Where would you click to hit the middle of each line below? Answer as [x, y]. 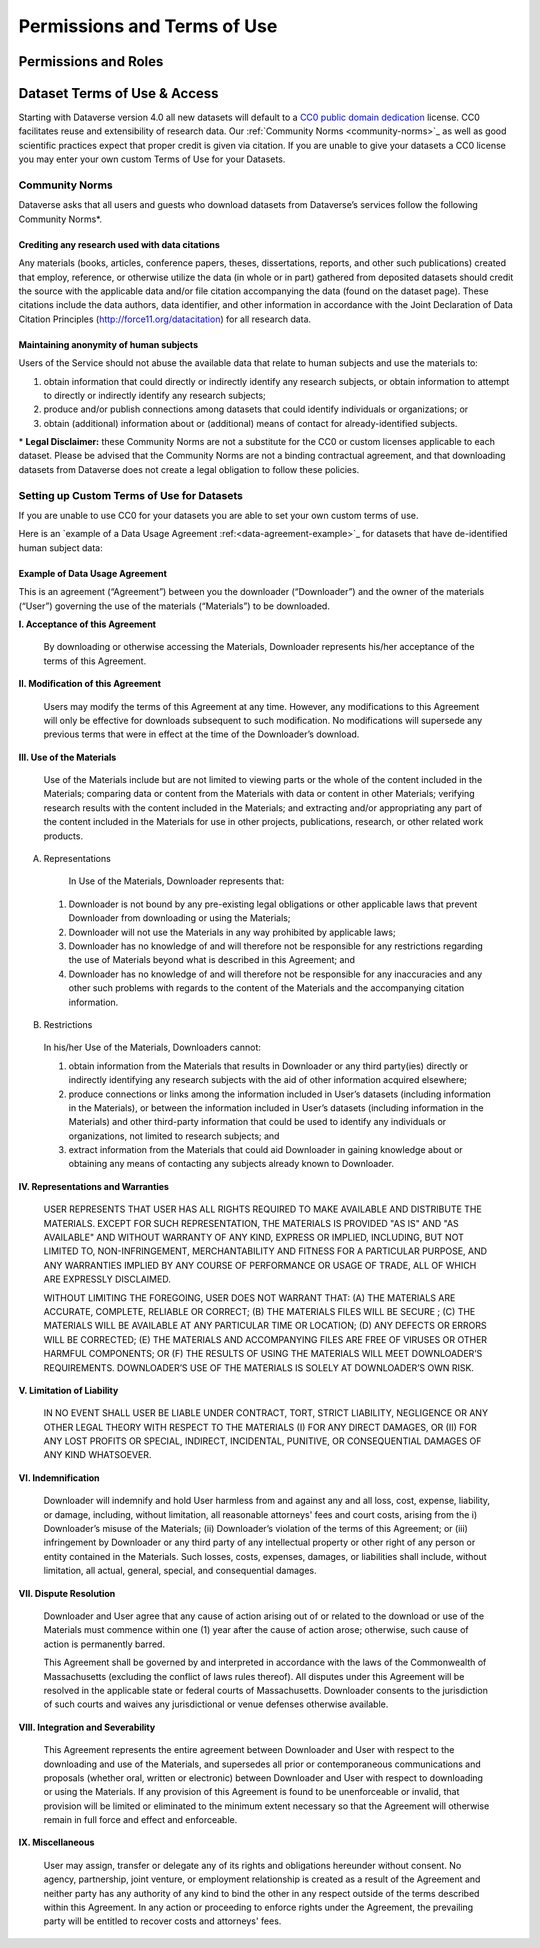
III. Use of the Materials [67, 757]
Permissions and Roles [91, 61]
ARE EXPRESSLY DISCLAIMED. [107, 1279]
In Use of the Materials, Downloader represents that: [176, 881]
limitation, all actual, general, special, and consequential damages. [180, 1571]
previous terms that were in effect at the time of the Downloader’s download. [201, 734]
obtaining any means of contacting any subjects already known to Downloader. [231, 1164]
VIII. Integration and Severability [87, 1727]
